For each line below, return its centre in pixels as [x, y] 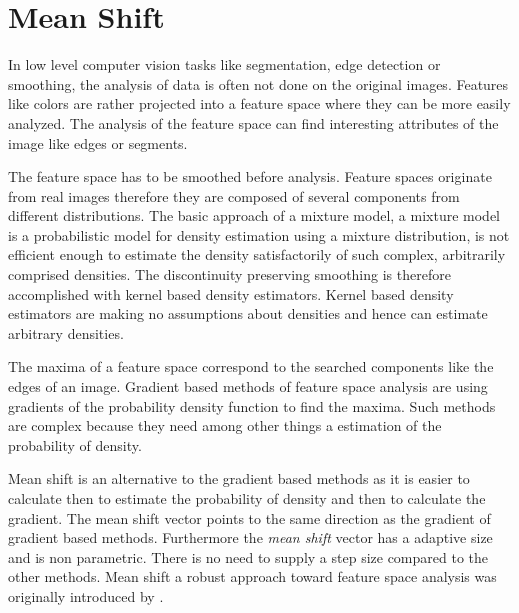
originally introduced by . [86, 595]
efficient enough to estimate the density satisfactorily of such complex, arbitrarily [257, 254]
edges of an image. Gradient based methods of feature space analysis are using [248, 386]
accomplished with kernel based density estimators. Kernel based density [231, 293]
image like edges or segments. [98, 142]
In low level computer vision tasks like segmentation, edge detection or [224, 64]
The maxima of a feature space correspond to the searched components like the [251, 366]
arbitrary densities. [66, 332]
